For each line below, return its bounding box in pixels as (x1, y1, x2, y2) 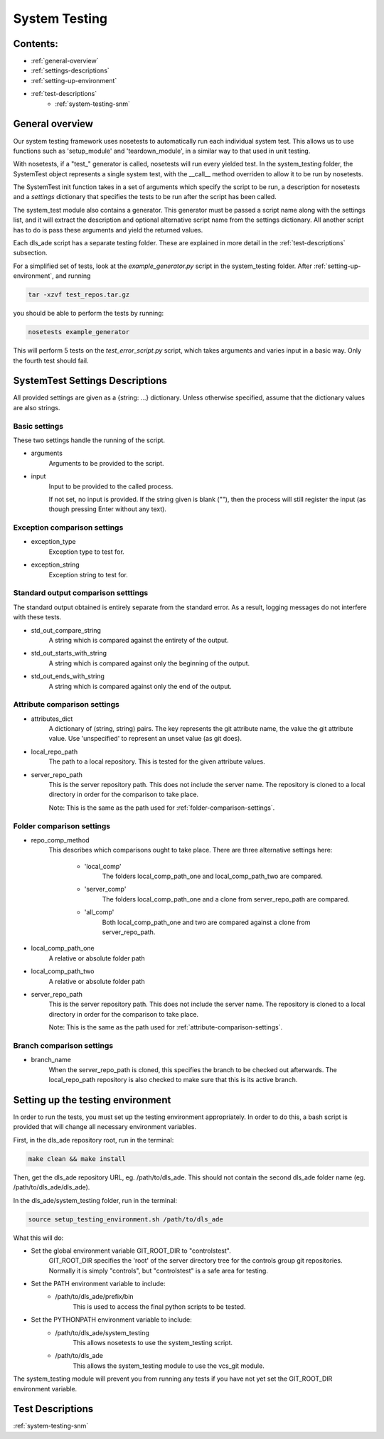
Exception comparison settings (13, 523, 124, 533)
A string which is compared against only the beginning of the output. (48, 658, 250, 668)
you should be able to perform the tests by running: (13, 309, 164, 318)
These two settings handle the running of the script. (13, 436, 166, 444)
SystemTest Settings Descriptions (13, 375, 167, 387)
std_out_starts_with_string (31, 649, 107, 658)
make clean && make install (28, 1155, 126, 1162)
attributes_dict (31, 715, 73, 723)
